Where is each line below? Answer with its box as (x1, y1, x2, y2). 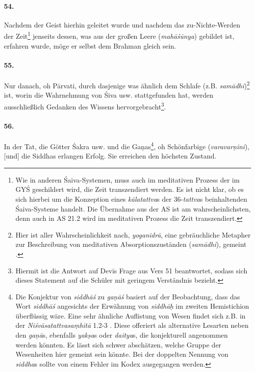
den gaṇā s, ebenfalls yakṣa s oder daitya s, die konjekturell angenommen (15, 330, 228, 340)
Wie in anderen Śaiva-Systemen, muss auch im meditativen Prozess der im (15, 174, 240, 185)
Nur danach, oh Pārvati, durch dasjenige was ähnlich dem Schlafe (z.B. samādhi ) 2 (4, 79, 250, 90)
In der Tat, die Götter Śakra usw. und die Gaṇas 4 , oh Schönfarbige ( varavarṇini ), (4, 139, 250, 151)
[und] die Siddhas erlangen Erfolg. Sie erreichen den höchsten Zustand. (4, 151, 217, 161)
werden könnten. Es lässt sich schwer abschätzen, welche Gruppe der (15, 339, 222, 349)
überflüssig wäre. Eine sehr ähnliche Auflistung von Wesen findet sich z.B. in (15, 310, 246, 320)
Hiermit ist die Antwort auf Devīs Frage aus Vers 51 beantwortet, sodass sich (15, 265, 248, 275)
